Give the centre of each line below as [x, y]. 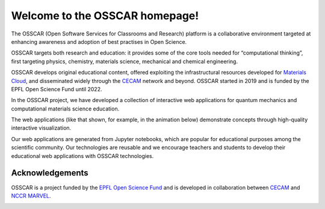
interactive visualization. [41, 128]
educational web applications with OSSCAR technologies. [82, 156]
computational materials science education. [65, 109]
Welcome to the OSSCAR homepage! [105, 16]
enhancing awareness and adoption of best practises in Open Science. [99, 41]
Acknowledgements [50, 173]
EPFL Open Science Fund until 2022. [57, 89]
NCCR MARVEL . [31, 196]
